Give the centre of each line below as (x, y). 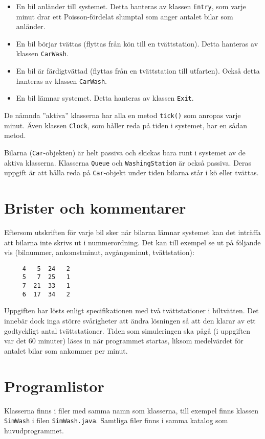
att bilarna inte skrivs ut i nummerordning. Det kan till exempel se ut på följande (132, 242)
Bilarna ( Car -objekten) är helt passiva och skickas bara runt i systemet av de (125, 152)
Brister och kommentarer (95, 208)
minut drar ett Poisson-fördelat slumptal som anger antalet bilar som (125, 16)
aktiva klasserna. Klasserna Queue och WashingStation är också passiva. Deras (128, 162)
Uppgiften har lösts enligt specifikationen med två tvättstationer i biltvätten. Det (131, 310)
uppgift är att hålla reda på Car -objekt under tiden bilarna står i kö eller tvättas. (131, 172)
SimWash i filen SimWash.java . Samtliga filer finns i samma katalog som (116, 420)
